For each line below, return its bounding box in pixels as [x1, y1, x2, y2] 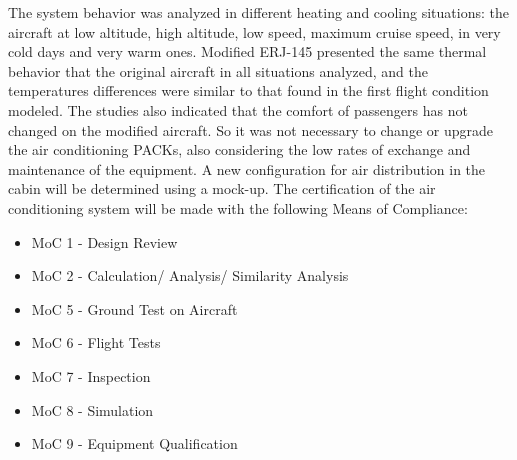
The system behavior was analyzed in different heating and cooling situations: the [8, 2, 509, 22]
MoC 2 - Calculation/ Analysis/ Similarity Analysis [31, 265, 349, 286]
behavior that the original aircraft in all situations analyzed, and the [8, 60, 428, 81]
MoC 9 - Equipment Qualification [31, 433, 238, 454]
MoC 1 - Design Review [31, 231, 178, 252]
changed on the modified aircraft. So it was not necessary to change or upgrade [8, 119, 493, 140]
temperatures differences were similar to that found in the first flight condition [8, 80, 489, 101]
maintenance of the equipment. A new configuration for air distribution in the [8, 158, 486, 179]
